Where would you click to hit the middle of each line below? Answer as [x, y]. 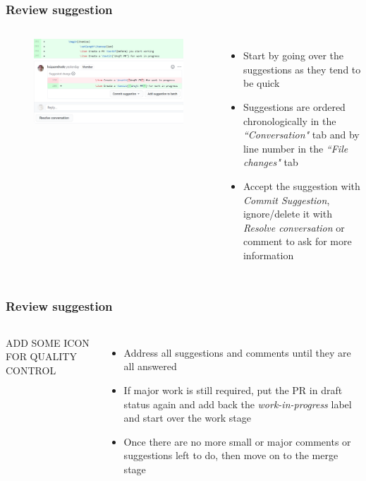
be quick [261, 83]
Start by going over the [293, 55]
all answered [150, 366]
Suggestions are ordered [294, 107]
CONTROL [31, 370]
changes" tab [270, 162]
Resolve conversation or [294, 227]
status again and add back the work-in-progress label [238, 404]
